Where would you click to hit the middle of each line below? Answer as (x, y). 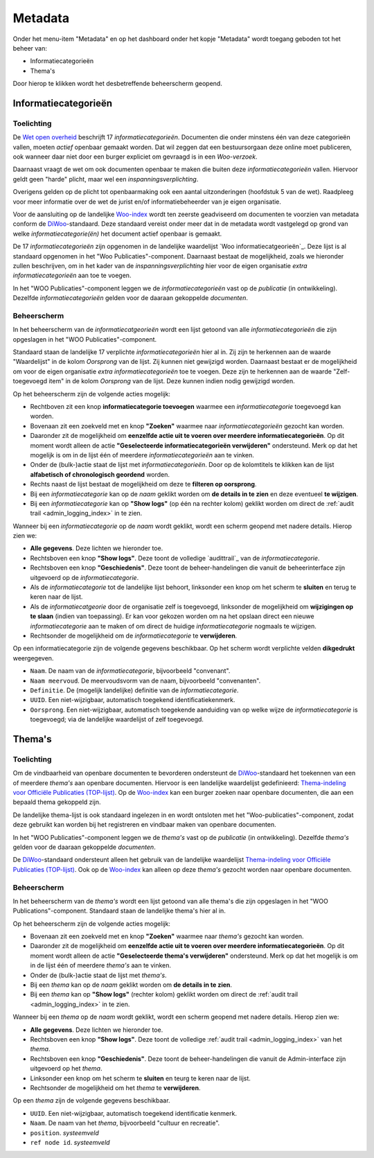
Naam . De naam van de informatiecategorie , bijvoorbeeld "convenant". (130, 671)
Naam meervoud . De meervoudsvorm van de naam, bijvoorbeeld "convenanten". (145, 681)
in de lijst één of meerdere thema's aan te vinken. (101, 965)
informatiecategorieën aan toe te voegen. (72, 275)
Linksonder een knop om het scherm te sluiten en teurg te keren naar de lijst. (140, 1078)
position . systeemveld (65, 1132)
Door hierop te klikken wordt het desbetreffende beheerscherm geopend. (118, 84)
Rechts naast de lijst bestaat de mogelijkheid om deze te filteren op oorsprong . (143, 484)
